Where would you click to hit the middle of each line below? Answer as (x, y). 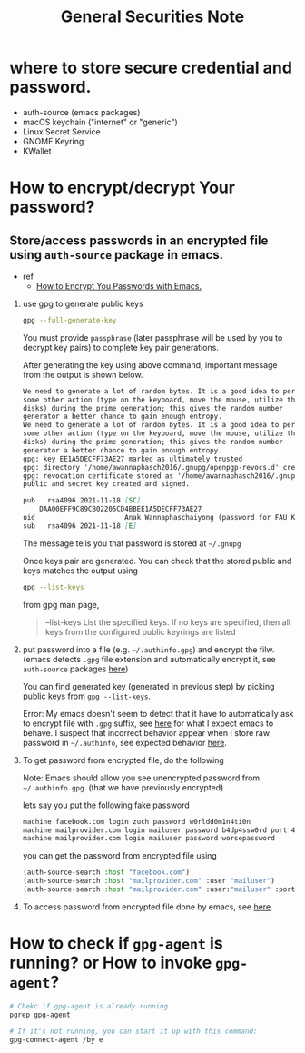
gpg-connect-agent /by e (56, 1039)
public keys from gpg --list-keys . (87, 696)
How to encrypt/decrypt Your (123, 188)
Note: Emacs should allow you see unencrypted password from (141, 778)
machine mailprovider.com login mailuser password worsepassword (148, 839)
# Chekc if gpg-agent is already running (89, 1006)
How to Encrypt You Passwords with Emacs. (119, 286)
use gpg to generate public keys (83, 303)
